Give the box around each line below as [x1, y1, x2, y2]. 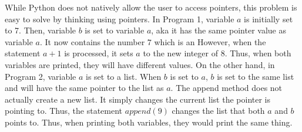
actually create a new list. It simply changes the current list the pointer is [5, 93, 271, 105]
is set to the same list [217, 70, 294, 82]
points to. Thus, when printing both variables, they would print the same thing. [5, 116, 293, 128]
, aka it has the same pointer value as [151, 24, 286, 36]
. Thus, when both [224, 47, 291, 59]
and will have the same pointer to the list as [5, 82, 164, 94]
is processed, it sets [64, 47, 133, 59]
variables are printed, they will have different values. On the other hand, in [5, 58, 275, 70]
